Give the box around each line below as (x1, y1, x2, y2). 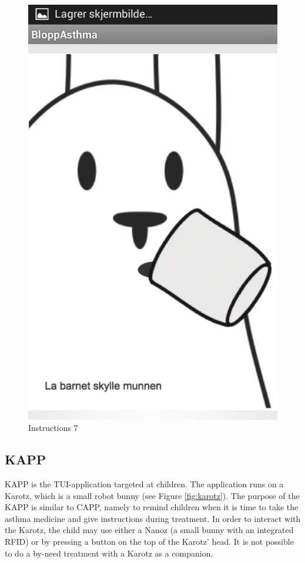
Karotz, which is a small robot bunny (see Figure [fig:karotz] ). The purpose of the (5, 489, 300, 501)
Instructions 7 (28, 422, 78, 434)
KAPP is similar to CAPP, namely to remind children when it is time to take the (5, 501, 299, 513)
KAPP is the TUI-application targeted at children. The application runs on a (5, 478, 284, 490)
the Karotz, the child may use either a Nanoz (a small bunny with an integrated (5, 524, 294, 536)
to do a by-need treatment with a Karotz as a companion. (5, 547, 213, 559)
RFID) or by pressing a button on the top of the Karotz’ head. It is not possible (5, 535, 294, 548)
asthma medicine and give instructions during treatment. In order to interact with (5, 512, 301, 524)
